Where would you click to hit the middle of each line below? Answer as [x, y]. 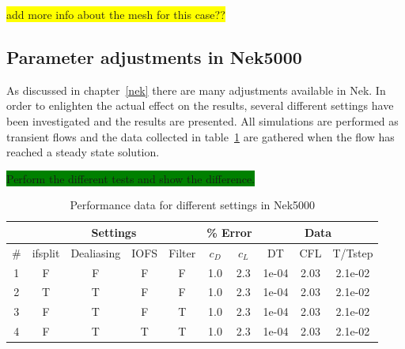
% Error [229, 232]
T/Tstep [353, 252]
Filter [182, 252]
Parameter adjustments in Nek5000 [154, 56]
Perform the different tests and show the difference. [131, 178]
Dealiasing [96, 252]
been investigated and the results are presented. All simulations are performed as [202, 120]
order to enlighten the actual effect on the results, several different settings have [200, 105]
